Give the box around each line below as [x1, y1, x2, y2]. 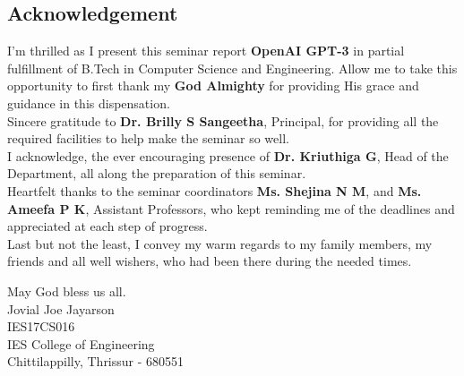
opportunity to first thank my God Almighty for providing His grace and [7, 76, 419, 95]
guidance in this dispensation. [7, 93, 170, 112]
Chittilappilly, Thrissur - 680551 [7, 352, 185, 371]
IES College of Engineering [7, 334, 155, 353]
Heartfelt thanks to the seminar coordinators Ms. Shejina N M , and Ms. [7, 181, 422, 200]
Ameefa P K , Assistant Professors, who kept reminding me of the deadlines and [7, 199, 455, 218]
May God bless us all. [7, 281, 126, 300]
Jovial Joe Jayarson [7, 299, 115, 318]
